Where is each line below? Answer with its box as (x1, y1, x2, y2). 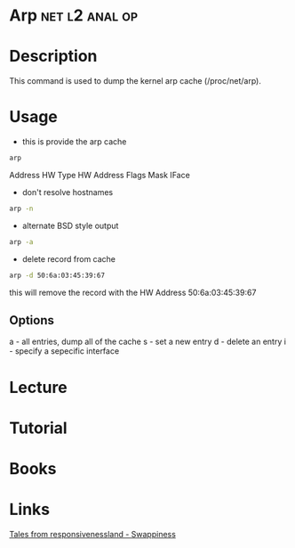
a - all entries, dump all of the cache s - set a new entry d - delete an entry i (9, 336, 287, 348)
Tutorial (9, 418, 68, 438)
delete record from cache (21, 253, 116, 264)
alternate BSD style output (21, 220, 119, 231)
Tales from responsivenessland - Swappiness (9, 528, 176, 539)
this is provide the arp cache (21, 136, 127, 147)
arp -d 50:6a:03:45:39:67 (9, 271, 105, 280)
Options (9, 313, 55, 328)
